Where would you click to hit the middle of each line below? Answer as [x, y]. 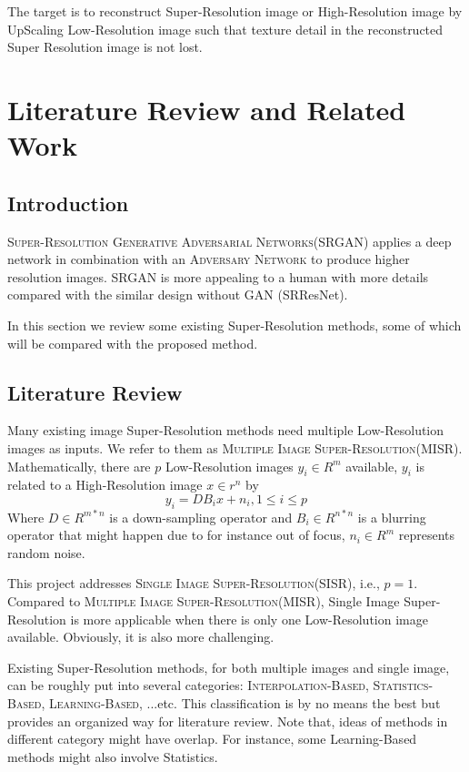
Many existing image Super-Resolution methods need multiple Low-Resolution [226, 430]
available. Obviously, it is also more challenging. [141, 637]
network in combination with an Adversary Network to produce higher [209, 259]
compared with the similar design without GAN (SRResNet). [178, 295]
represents [427, 535]
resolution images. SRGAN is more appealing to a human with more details [218, 276]
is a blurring [392, 517]
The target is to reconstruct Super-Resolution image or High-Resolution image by [235, 11]
